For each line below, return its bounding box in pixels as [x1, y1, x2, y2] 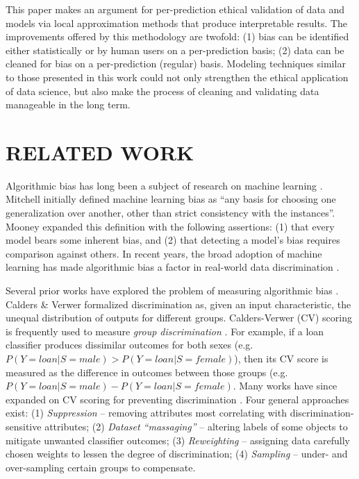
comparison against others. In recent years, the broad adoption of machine [6, 246, 322, 260]
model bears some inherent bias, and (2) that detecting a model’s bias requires [6, 233, 340, 247]
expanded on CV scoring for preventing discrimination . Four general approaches [6, 392, 349, 406]
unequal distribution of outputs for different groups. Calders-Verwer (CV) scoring [6, 310, 352, 325]
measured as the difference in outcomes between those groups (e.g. [6, 364, 288, 379]
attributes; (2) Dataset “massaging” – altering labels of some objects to [44, 419, 348, 433]
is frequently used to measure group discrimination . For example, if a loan [6, 323, 324, 338]
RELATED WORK [6, 137, 194, 166]
